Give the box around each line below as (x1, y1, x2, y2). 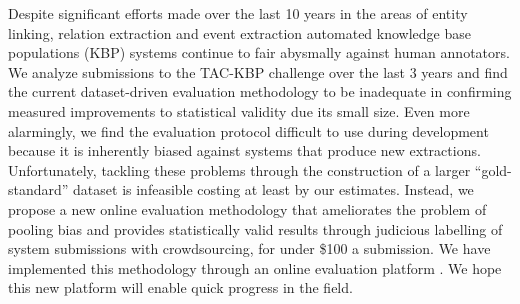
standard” (8, 179, 69, 200)
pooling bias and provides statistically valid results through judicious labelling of (8, 218, 503, 239)
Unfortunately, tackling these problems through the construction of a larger (8, 159, 471, 180)
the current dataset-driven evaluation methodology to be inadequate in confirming (8, 81, 512, 102)
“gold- (474, 159, 512, 180)
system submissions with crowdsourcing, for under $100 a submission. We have (8, 238, 491, 259)
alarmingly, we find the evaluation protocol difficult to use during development (8, 120, 489, 141)
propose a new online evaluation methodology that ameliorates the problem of (8, 198, 487, 219)
